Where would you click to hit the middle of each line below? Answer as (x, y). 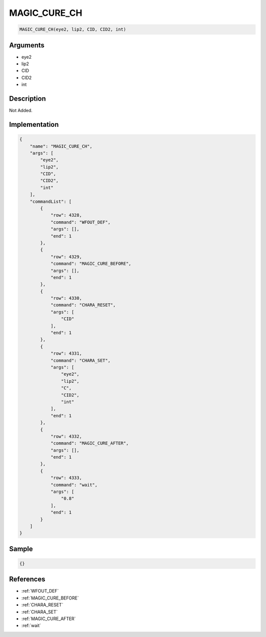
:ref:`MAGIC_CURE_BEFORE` (50, 598)
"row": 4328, (66, 215)
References (27, 579)
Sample (21, 549)
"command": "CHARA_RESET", (83, 305)
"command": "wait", (74, 485)
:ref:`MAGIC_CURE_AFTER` (49, 619)
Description (28, 99)
